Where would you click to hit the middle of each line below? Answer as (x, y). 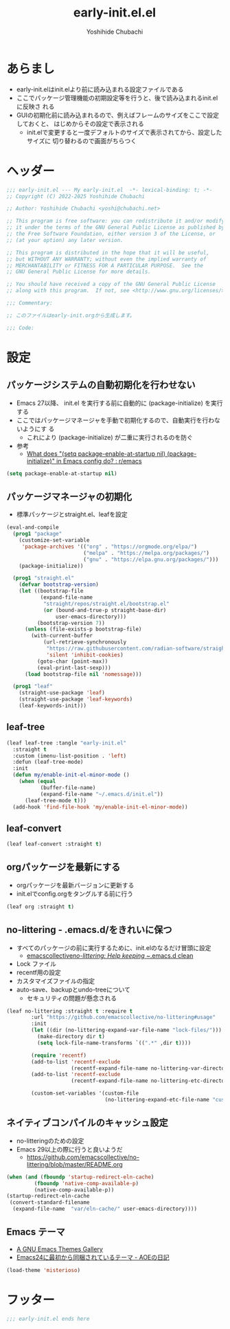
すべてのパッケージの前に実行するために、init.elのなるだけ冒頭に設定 (114, 947)
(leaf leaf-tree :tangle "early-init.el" (67, 743)
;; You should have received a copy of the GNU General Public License (111, 284)
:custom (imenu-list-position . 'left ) (70, 756)
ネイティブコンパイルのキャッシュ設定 (88, 1123)
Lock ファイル (36, 963)
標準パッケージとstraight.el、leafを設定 (72, 514)
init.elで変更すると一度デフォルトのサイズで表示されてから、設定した (124, 132)
